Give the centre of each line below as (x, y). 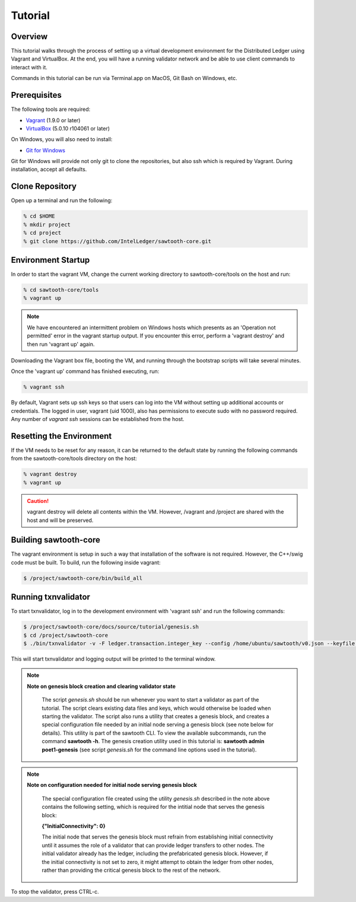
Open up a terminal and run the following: (62, 200)
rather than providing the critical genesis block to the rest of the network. (131, 870)
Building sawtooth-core (56, 540)
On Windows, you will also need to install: (62, 139)
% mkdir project (47, 224)
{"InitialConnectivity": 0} (74, 826)
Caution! (38, 501)
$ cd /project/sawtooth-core (66, 635)
